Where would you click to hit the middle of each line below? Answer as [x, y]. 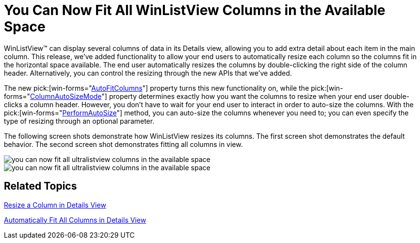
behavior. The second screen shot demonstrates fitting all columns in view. [123, 144]
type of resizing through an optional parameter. [79, 121]
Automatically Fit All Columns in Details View [75, 220]
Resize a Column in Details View [55, 205]
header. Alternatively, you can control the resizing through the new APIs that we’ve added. [148, 73]
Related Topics [40, 186]
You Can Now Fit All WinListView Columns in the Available [195, 10]
